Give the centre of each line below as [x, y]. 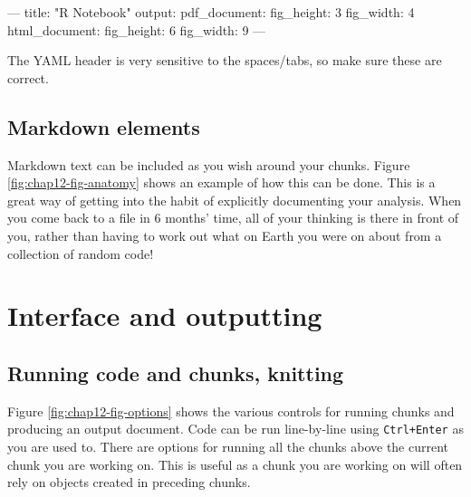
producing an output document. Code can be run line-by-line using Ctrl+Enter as [235, 429]
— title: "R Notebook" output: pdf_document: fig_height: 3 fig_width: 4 [211, 12]
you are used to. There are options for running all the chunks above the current [228, 446]
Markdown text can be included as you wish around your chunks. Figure [209, 164]
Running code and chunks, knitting [176, 373]
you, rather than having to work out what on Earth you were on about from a [225, 235]
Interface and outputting [165, 315]
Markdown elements [104, 126]
